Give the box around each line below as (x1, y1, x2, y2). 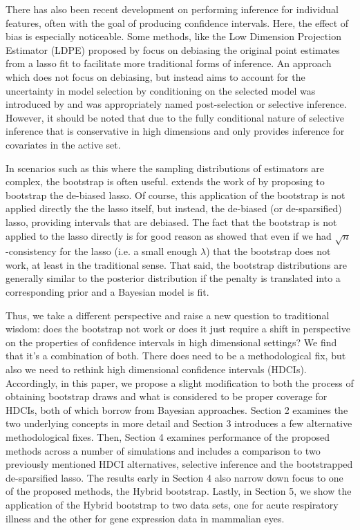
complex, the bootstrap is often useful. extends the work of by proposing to (6, 174, 325, 189)
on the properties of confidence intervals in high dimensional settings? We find (6, 334, 337, 349)
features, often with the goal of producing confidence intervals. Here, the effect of (6, 15, 349, 30)
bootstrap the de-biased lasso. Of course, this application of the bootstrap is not (6, 187, 345, 202)
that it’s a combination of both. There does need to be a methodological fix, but (6, 348, 346, 363)
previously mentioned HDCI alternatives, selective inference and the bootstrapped (6, 457, 353, 471)
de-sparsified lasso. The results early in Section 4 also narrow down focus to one (6, 470, 343, 484)
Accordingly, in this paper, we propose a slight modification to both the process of (6, 375, 354, 390)
